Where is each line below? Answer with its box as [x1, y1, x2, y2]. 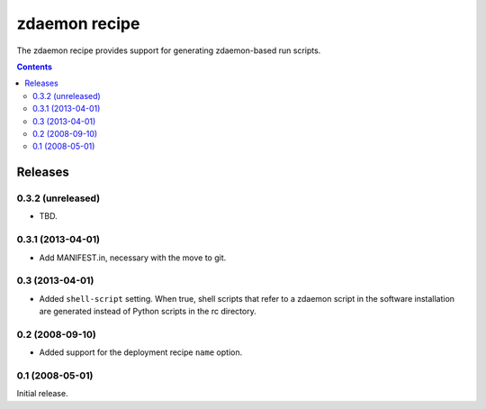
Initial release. [16, 388, 68, 399]
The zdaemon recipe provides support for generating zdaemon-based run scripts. [16, 45, 321, 56]
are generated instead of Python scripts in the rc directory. [39, 306, 256, 317]
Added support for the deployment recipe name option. [39, 347, 243, 358]
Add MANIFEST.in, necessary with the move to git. [39, 252, 227, 263]
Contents [16, 61, 53, 72]
